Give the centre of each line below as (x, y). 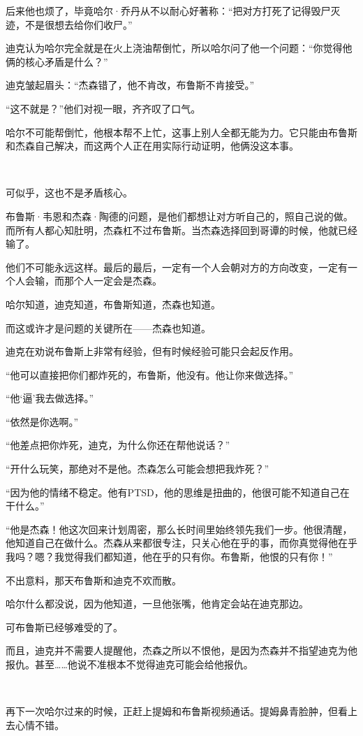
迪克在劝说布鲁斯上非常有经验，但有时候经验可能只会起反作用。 (152, 351)
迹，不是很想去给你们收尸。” (69, 24)
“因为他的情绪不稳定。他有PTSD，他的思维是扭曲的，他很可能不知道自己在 (178, 492)
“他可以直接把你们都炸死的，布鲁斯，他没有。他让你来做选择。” (150, 374)
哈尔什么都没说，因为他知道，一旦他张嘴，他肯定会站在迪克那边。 (157, 604)
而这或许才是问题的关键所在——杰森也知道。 (108, 327)
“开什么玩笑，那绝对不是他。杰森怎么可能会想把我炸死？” (138, 469)
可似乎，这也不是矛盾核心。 (69, 193)
